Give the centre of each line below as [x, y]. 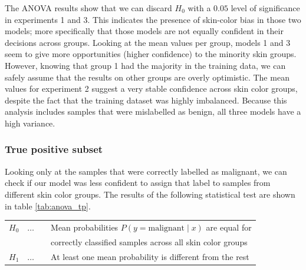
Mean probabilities [85, 227]
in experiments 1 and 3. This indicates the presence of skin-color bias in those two [153, 19]
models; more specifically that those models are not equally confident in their [144, 31]
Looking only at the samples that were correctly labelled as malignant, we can [146, 171]
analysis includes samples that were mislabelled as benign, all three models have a [153, 111]
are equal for [229, 227]
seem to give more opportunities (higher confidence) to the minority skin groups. [151, 54]
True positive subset [54, 149]
